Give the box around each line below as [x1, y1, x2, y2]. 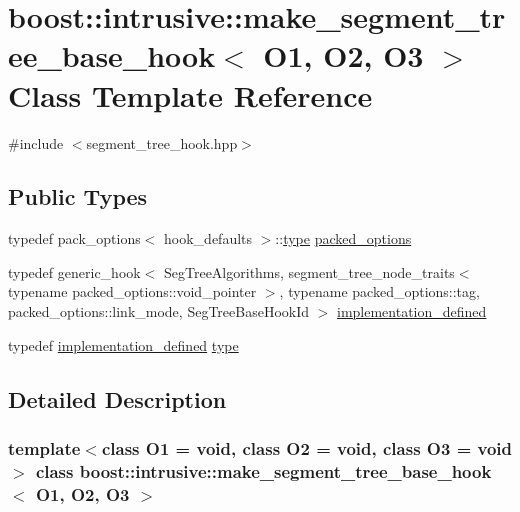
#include [8, 132, 64, 153]
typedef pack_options [8, 228, 141, 249]
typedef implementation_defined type [8, 334, 239, 355]
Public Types [8, 181, 148, 212]
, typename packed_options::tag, [279, 281, 480, 302]
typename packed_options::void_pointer [8, 281, 257, 302]
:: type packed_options [275, 228, 412, 249]
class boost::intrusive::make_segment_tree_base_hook [35, 458, 492, 483]
